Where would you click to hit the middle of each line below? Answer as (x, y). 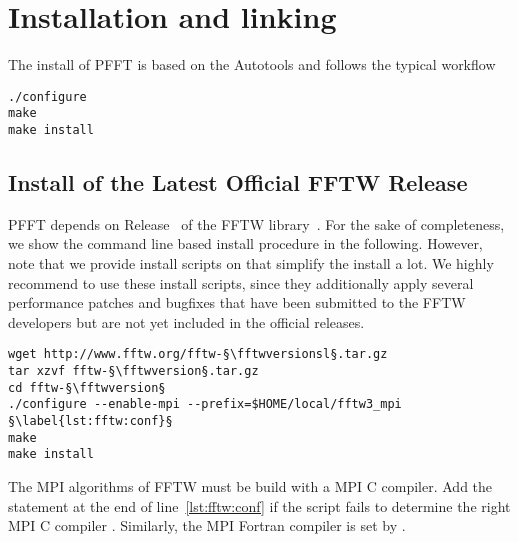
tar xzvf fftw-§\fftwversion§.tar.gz (133, 371)
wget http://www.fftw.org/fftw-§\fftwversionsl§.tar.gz (198, 354)
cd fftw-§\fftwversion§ (87, 387)
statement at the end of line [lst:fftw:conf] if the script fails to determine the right (259, 505)
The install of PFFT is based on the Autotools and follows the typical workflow (252, 64)
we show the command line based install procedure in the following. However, (245, 243)
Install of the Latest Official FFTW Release (238, 182)
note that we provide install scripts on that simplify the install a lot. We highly (251, 263)
